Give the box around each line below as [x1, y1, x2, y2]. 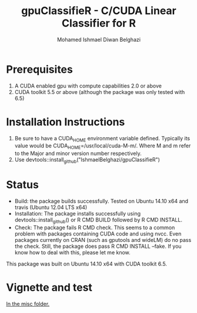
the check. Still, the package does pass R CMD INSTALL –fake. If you [14, 243, 182, 250]
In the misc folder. [6, 300, 50, 307]
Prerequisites [6, 63, 74, 76]
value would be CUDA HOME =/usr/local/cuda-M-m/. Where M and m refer [14, 142, 191, 151]
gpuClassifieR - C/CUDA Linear [21, 4, 176, 18]
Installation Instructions [6, 115, 125, 129]
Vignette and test [6, 281, 93, 294]
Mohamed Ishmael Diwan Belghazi [56, 36, 141, 43]
